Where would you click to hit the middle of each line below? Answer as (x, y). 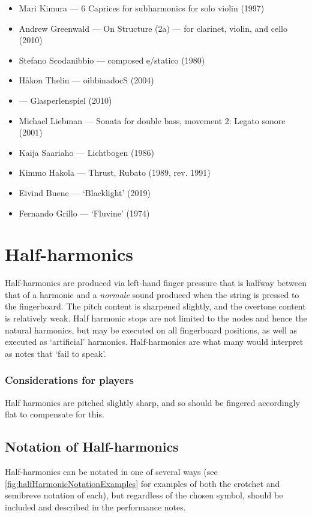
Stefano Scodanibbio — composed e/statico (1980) (112, 60)
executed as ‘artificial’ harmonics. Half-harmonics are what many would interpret (154, 342)
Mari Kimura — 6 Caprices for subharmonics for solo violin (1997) (142, 8)
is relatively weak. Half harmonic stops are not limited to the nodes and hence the (156, 318)
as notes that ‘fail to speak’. (56, 353)
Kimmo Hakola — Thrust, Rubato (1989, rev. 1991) (115, 172)
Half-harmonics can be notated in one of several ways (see (111, 472)
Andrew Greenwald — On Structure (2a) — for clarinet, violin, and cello (153, 28)
